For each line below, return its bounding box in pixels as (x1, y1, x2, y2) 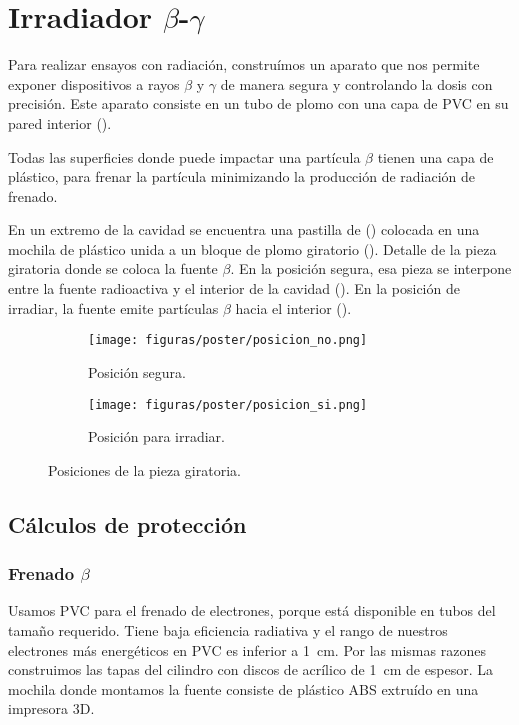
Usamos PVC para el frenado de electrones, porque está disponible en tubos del (8, 600, 496, 621)
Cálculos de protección (8, 508, 247, 539)
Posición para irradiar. (88, 426, 225, 447)
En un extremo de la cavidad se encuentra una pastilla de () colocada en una (8, 219, 480, 240)
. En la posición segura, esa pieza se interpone (230, 258, 512, 279)
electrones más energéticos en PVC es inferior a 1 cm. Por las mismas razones (8, 639, 486, 660)
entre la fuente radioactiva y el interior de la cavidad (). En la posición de (8, 278, 460, 299)
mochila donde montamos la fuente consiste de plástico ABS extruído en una (8, 678, 479, 699)
